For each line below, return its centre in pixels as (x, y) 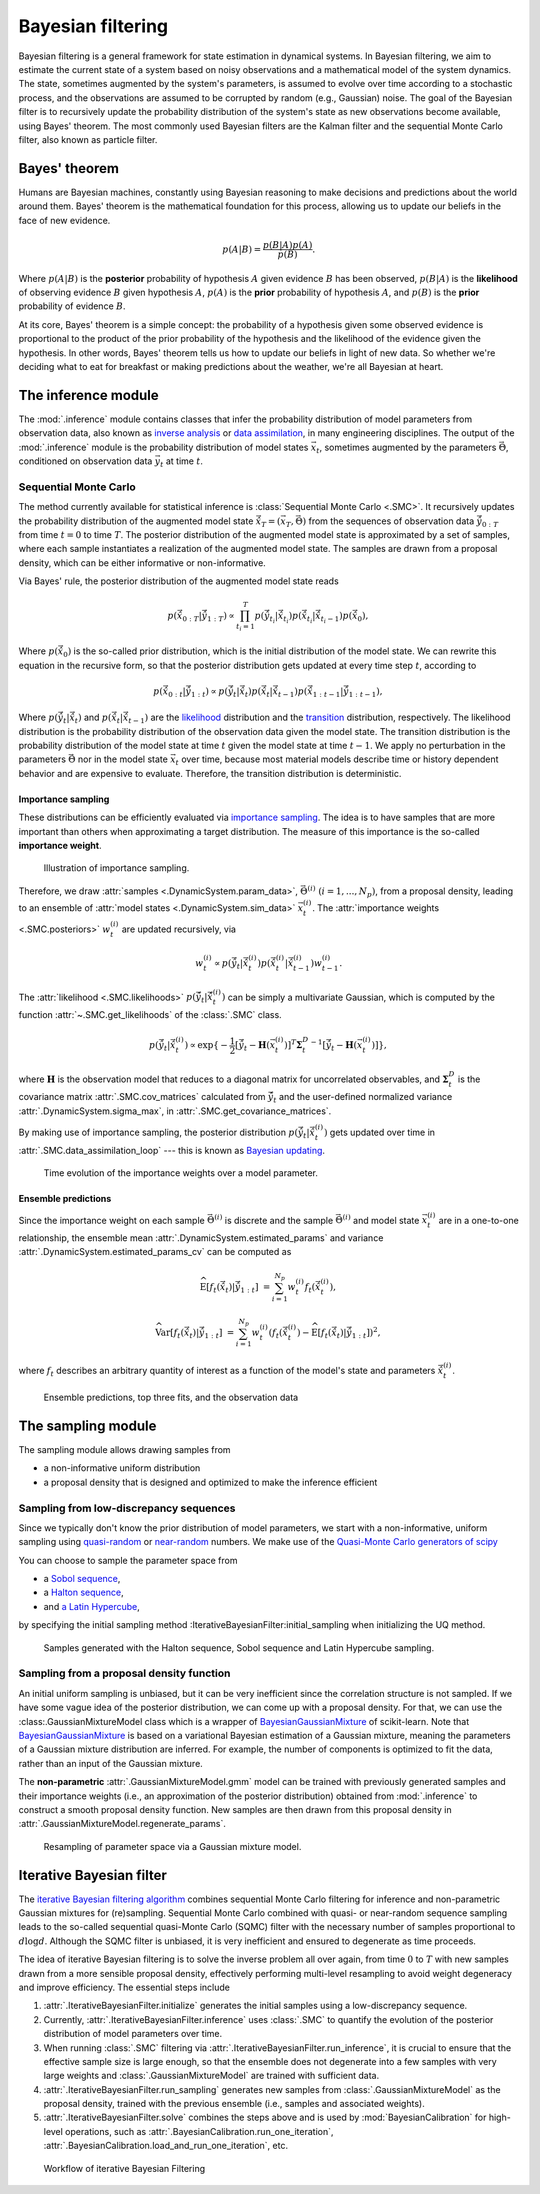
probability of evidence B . (72, 306)
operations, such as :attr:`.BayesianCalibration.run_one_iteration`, (199, 2131)
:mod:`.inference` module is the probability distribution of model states (163, 447)
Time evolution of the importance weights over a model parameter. (181, 1173)
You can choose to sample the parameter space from (128, 1560)
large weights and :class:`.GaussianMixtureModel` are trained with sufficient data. (211, 2076)
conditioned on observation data (85, 461)
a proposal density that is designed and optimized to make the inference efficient (210, 1482)
